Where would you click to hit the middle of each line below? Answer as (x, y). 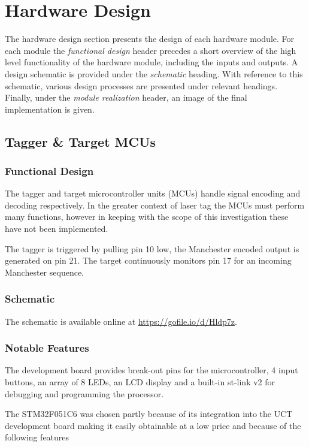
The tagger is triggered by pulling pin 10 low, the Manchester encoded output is (152, 248)
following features (37, 437)
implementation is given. (50, 109)
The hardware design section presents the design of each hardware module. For (150, 39)
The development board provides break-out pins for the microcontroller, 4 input (152, 370)
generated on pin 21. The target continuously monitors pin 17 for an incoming (148, 260)
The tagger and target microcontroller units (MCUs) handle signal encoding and (153, 193)
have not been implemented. (57, 229)
